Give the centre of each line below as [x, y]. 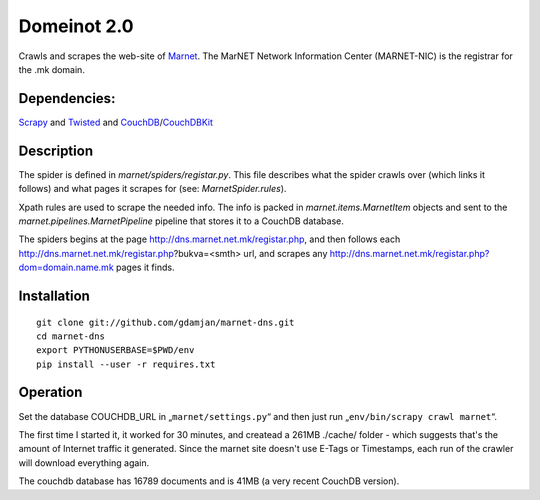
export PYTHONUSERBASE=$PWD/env [115, 350]
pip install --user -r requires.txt [126, 364]
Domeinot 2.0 [76, 26]
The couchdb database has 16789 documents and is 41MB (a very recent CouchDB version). [209, 481]
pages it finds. [145, 267]
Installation [54, 295]
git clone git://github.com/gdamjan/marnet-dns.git [165, 322]
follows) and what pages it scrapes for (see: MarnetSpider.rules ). [152, 189]
